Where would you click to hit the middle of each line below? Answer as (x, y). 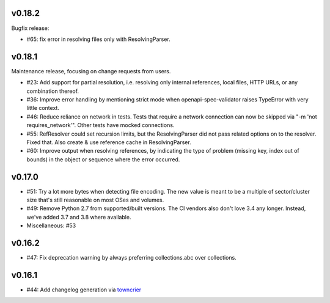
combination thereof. (53, 91)
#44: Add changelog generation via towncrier (84, 290)
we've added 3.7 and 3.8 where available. (79, 217)
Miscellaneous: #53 (51, 225)
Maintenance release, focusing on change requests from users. (91, 71)
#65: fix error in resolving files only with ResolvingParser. (98, 39)
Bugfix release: (30, 28)
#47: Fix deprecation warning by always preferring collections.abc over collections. (131, 258)
